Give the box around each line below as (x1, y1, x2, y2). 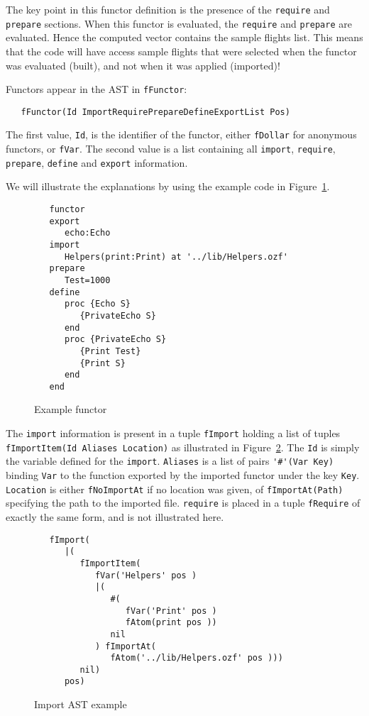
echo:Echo (64, 228, 111, 238)
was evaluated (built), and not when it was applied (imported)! (6, 57, 280, 72)
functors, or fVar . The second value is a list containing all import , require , (6, 141, 336, 156)
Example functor (34, 402, 107, 417)
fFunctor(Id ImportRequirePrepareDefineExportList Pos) (21, 106, 290, 117)
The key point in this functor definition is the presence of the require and (6, 2, 330, 16)
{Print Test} (79, 346, 141, 356)
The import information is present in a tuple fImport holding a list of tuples (6, 426, 341, 441)
